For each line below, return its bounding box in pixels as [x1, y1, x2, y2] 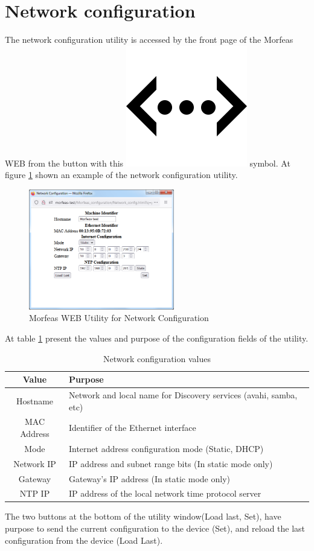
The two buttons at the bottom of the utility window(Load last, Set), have [5, 510, 281, 523]
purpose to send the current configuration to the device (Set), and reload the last [5, 522, 306, 535]
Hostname [16, 394, 54, 407]
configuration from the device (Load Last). [5, 533, 163, 546]
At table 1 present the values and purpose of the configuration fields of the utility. [5, 331, 309, 344]
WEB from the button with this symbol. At [5, 156, 290, 169]
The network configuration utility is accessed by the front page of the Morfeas [5, 33, 293, 46]
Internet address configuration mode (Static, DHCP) [68, 442, 264, 454]
